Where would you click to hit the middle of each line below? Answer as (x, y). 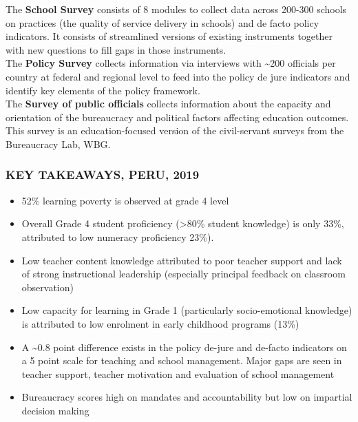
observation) (48, 287)
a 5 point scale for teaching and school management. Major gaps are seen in (182, 360)
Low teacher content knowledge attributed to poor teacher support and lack (182, 260)
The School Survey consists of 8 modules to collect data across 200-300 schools (176, 9)
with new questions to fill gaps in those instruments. (116, 49)
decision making (55, 410)
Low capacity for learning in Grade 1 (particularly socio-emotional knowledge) (187, 310)
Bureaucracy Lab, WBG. (58, 144)
